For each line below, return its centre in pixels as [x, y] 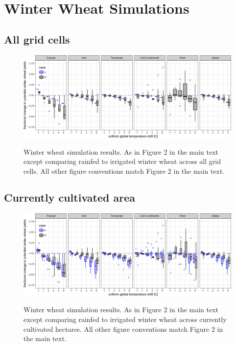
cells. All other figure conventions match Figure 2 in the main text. [124, 171]
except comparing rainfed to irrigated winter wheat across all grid [122, 161]
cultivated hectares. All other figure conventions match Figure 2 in [123, 329]
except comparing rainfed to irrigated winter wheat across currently [125, 319]
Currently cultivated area [70, 197]
